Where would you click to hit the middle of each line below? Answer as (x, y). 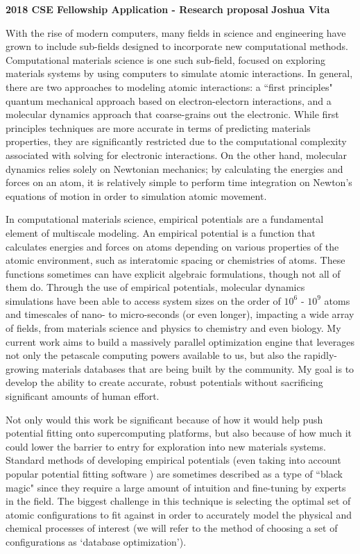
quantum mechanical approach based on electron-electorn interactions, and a (169, 100)
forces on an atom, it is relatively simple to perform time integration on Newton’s (179, 182)
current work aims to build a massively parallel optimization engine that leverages (180, 341)
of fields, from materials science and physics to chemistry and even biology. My (173, 328)
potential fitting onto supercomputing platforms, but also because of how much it (179, 433)
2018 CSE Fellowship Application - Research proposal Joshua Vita (168, 9)
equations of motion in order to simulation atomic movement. (136, 195)
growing (22, 368)
